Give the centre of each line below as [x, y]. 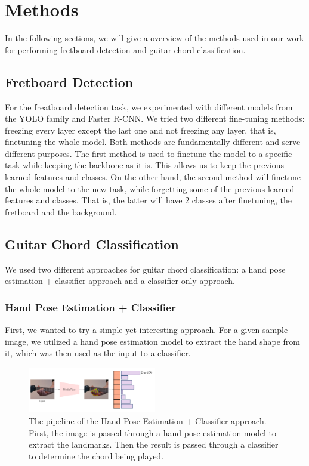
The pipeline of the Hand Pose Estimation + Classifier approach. [148, 421]
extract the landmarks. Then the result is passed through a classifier [154, 444]
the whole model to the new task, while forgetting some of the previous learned [150, 188]
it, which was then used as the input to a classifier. [98, 353]
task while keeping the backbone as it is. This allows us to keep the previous [144, 165]
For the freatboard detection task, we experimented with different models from [149, 107]
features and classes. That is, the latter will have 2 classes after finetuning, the [148, 200]
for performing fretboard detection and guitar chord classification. [125, 49]
